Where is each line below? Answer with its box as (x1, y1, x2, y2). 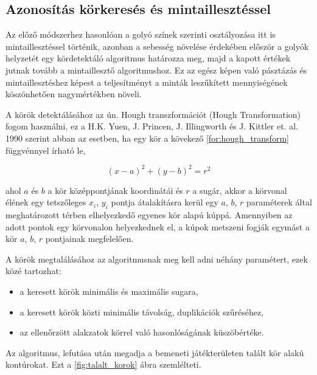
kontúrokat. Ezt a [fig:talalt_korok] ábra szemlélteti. (5, 358, 201, 371)
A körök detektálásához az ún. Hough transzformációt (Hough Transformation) (5, 108, 301, 120)
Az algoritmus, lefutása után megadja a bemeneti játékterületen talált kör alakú (5, 346, 304, 359)
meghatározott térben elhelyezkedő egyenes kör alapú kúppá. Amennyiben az (5, 208, 293, 221)
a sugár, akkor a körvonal (192, 184, 287, 196)
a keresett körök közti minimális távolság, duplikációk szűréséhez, (19, 305, 264, 318)
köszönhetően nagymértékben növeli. (5, 88, 142, 100)
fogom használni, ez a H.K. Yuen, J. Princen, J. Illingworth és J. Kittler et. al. (5, 120, 298, 132)
